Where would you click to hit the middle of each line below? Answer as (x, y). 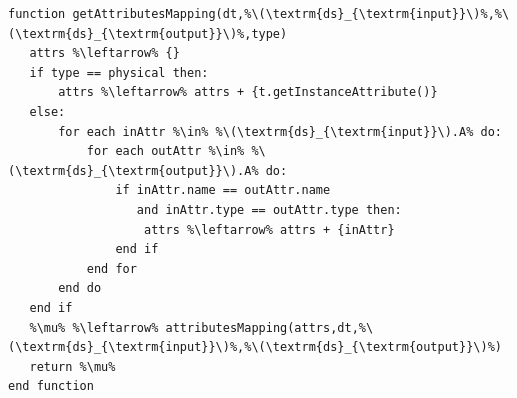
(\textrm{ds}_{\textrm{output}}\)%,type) (148, 33)
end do (80, 288)
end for (111, 268)
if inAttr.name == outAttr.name (223, 190)
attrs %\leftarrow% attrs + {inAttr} (269, 229)
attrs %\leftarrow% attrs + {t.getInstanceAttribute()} (248, 92)
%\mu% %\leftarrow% (94, 327)
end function (51, 386)
